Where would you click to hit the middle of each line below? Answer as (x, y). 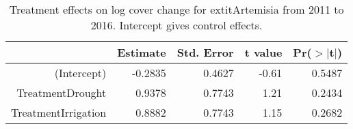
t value (263, 52)
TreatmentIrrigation (59, 112)
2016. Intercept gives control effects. (176, 25)
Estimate (142, 52)
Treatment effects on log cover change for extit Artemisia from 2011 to (176, 9)
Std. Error (205, 52)
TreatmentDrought (62, 92)
